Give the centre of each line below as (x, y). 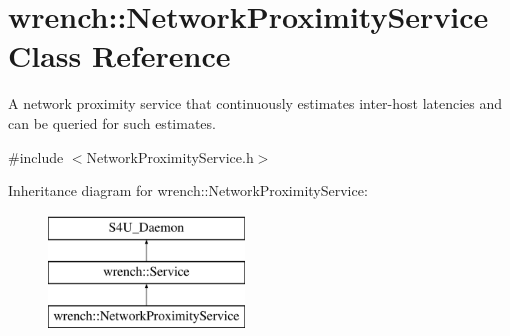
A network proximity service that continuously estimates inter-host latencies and (255, 103)
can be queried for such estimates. (112, 122)
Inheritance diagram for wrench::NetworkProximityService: (188, 190)
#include (36, 156)
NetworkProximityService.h (170, 156)
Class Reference (119, 55)
